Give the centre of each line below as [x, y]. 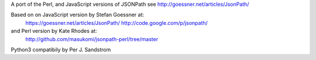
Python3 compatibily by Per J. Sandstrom [61, 50]
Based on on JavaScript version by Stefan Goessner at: [78, 15]
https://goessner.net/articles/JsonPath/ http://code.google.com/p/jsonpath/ [116, 22]
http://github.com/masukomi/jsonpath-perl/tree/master [92, 39]
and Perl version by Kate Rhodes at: [54, 31]
